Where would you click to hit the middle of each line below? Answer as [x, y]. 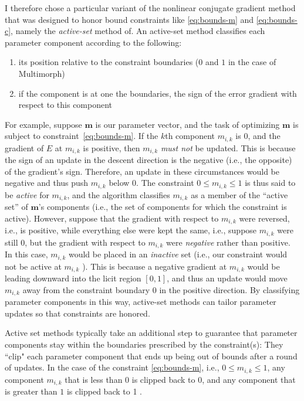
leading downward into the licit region [73, 278]
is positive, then [112, 147]
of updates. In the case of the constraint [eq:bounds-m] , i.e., [112, 367]
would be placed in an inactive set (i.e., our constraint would [178, 254]
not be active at [33, 266]
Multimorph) [42, 73]
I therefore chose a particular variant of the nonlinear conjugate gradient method [150, 8]
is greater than [31, 391]
